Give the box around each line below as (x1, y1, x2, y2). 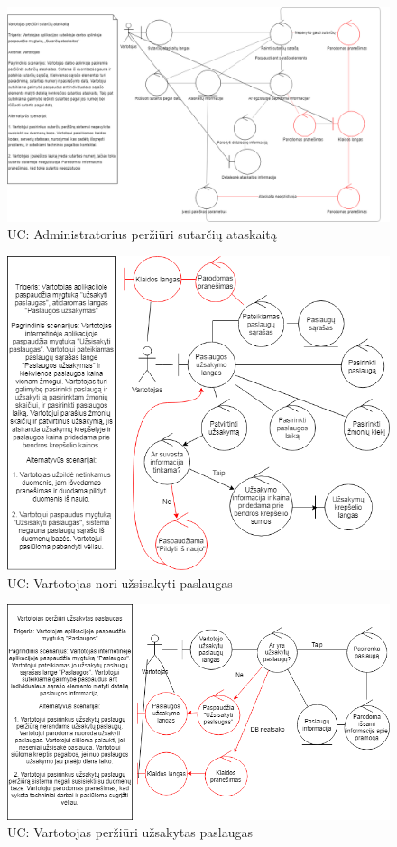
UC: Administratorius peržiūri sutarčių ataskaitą (7, 225, 277, 244)
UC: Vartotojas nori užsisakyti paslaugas (7, 573, 233, 592)
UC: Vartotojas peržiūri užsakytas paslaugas (7, 823, 253, 842)
